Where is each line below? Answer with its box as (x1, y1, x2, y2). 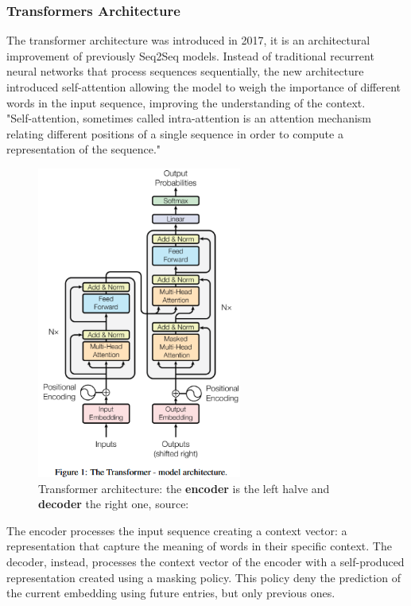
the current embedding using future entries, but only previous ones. (6, 585, 335, 601)
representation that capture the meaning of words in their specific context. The (6, 538, 392, 554)
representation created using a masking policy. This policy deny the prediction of (6, 569, 401, 585)
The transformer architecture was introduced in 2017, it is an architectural (6, 32, 370, 49)
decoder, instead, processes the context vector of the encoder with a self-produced (6, 553, 405, 569)
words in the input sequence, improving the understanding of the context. (6, 94, 366, 111)
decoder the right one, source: (38, 495, 189, 512)
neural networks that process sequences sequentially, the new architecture (6, 63, 364, 80)
